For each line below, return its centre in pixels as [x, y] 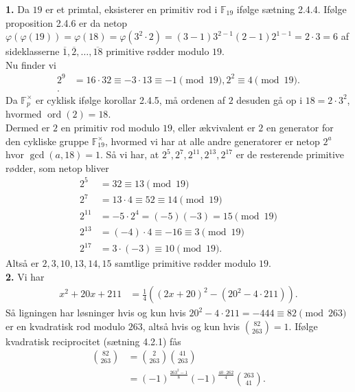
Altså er [22, 263]
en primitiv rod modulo [110, 127]
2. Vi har [25, 276]
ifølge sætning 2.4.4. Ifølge [291, 9]
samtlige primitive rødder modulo [185, 263]
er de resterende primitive [290, 154]
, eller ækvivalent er [214, 127]
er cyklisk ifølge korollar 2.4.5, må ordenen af [130, 99]
